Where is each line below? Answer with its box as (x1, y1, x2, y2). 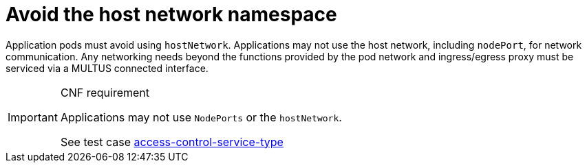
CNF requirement (60, 85, 149, 99)
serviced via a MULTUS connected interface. (6, 62, 209, 74)
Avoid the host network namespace (6, 3, 337, 26)
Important (8, 110, 58, 124)
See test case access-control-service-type (60, 134, 284, 149)
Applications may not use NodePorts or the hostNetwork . (60, 110, 342, 124)
